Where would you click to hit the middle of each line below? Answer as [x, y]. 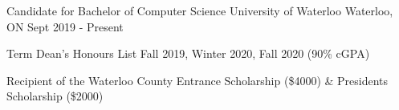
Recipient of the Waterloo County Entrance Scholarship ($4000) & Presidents [197, 80]
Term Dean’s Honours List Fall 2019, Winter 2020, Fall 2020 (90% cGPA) [188, 53]
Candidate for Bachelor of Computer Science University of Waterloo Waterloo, [200, 10]
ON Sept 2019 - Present [65, 26]
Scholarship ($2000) [55, 96]
